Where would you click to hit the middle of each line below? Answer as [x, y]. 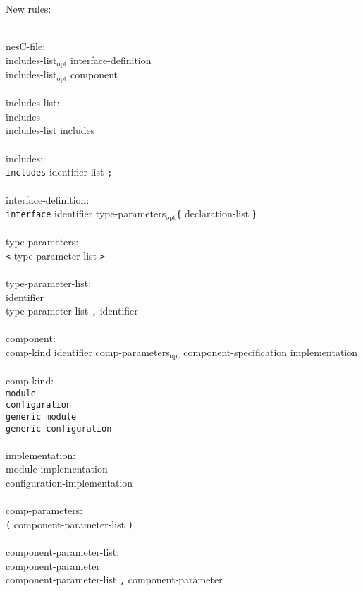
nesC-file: [26, 46]
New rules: [29, 8]
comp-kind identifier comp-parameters [88, 352]
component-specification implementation [271, 352]
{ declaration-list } [217, 213]
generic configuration [59, 428]
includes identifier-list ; [59, 172]
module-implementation [57, 469]
